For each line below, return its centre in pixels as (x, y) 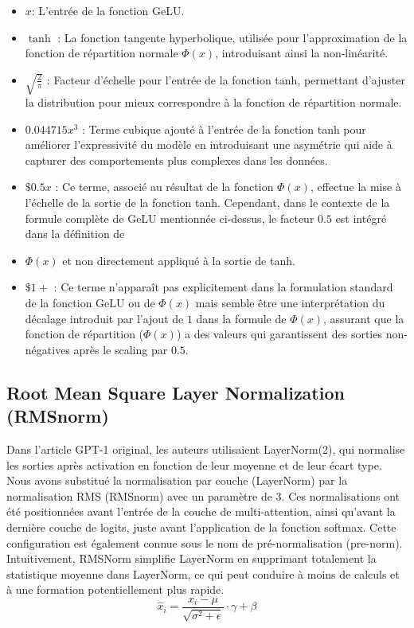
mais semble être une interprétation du (290, 302)
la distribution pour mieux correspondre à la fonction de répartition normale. (213, 102)
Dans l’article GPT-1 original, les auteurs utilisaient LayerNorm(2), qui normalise (206, 449)
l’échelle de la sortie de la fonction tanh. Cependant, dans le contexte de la (207, 202)
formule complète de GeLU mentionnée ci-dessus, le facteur (170, 218)
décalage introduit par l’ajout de (104, 318)
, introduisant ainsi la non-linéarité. (302, 53)
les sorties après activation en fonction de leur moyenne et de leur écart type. (194, 464)
